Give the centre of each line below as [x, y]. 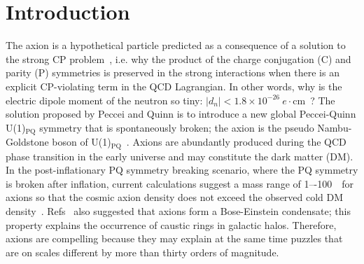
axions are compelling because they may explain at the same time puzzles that [174, 238]
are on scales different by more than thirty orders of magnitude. [142, 252]
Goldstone [27, 142]
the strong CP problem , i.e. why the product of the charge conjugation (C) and [178, 58]
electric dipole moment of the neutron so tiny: [104, 100]
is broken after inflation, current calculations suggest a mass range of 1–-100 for [180, 183]
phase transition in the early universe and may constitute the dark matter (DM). [180, 156]
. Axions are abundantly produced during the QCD [236, 142]
